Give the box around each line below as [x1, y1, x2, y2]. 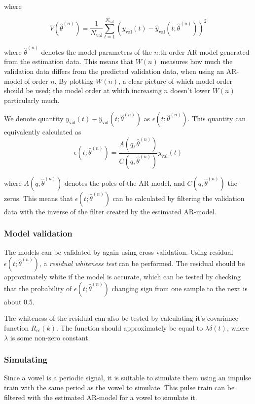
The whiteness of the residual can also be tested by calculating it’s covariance [4, 313, 238, 323]
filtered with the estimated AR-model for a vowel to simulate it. [4, 392, 197, 402]
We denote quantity [4, 113, 64, 124]
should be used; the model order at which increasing [4, 85, 162, 96]
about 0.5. [4, 296, 35, 306]
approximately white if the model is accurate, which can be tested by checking [4, 271, 241, 282]
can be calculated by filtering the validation [112, 193, 245, 203]
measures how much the [160, 56, 233, 67]
